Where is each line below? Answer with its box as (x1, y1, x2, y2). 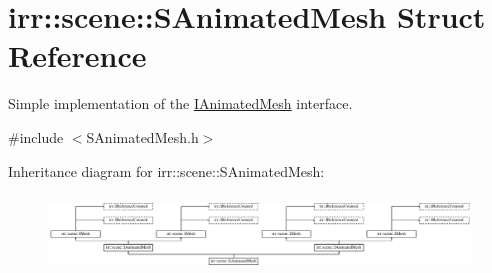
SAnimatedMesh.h (86, 126, 199, 147)
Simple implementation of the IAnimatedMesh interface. (8, 93, 353, 114)
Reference (8, 35, 147, 76)
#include (8, 126, 64, 147)
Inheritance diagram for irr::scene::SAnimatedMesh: (8, 160, 325, 181)
